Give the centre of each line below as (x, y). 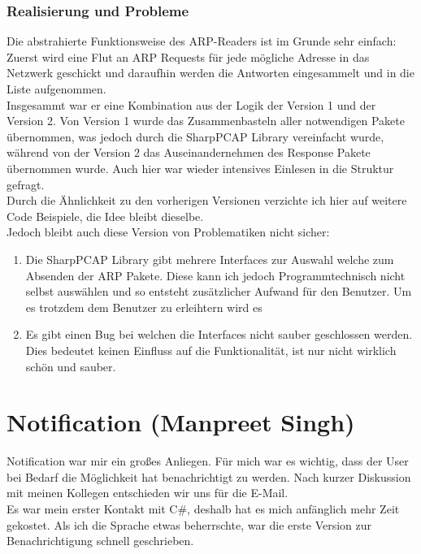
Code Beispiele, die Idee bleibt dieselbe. (105, 216)
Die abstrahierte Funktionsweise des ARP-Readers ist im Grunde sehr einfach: (202, 41)
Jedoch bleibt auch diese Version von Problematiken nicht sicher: (168, 232)
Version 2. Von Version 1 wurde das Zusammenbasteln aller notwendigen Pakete (206, 121)
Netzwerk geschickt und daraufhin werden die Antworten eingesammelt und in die (210, 73)
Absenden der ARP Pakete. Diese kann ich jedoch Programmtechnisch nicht (215, 275)
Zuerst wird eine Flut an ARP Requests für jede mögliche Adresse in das (188, 56)
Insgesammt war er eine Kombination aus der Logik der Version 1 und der (191, 104)
